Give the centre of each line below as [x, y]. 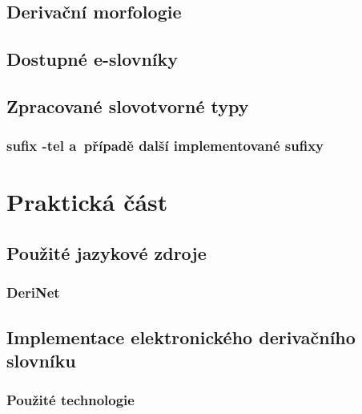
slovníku [41, 360]
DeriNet [33, 292]
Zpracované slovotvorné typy [128, 106]
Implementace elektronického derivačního [181, 337]
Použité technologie [70, 400]
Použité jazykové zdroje [107, 252]
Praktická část [87, 202]
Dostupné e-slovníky [92, 59]
